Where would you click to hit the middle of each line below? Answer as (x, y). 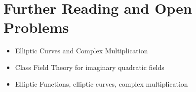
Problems (36, 27)
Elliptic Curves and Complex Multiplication (81, 51)
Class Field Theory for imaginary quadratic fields (90, 67)
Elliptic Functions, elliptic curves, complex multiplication (101, 83)
